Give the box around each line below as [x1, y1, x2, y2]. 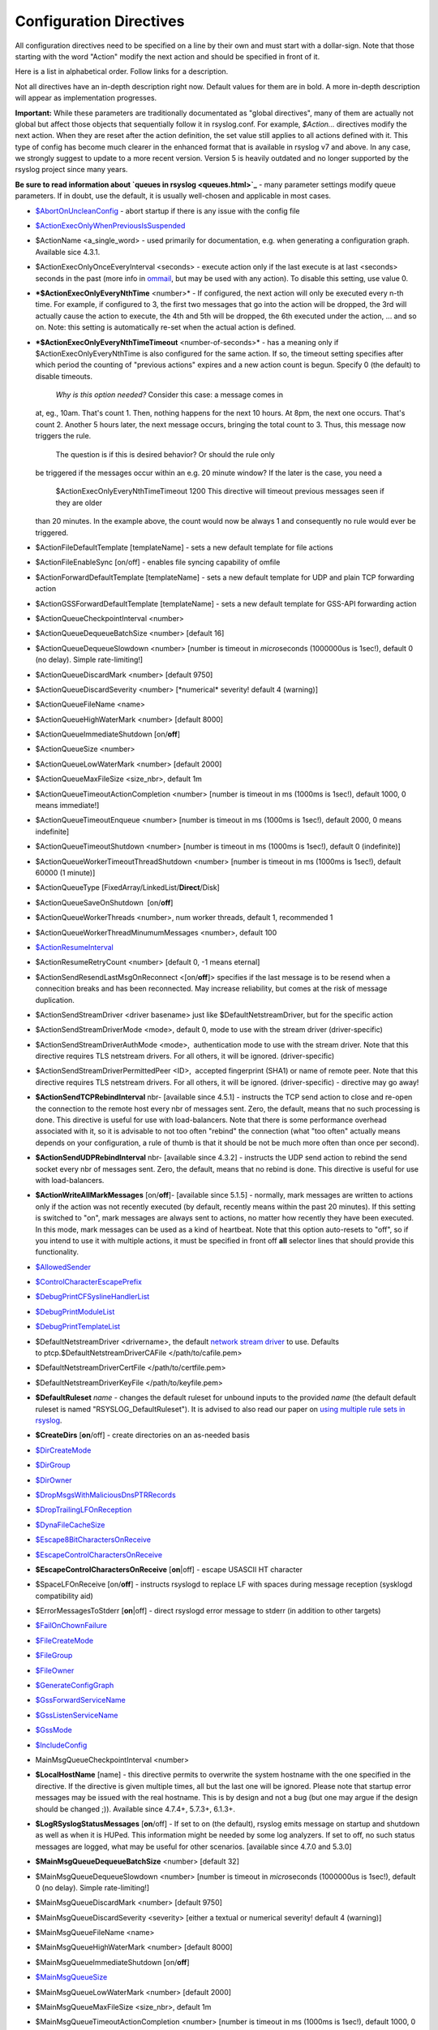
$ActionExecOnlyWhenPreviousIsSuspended [35, 221, 186, 231]
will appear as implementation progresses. [15, 93, 157, 103]
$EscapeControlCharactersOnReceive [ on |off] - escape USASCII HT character [35, 1564, 303, 1574]
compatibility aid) [35, 1591, 93, 1600]
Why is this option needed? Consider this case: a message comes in [55, 390, 284, 400]
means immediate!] [35, 801, 100, 810]
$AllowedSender [35, 1262, 91, 1272]
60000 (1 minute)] [35, 867, 96, 877]
